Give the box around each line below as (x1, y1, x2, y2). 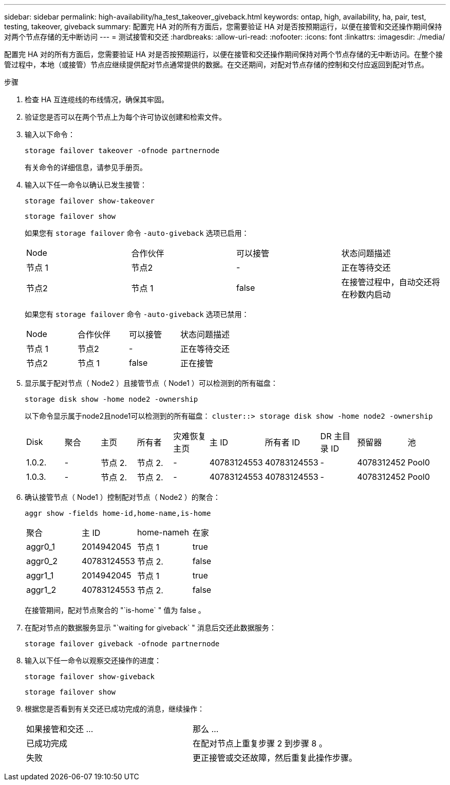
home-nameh (137, 527, 189, 537)
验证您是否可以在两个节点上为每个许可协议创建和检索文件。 (25, 113, 226, 121)
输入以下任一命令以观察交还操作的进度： (25, 656, 161, 665)
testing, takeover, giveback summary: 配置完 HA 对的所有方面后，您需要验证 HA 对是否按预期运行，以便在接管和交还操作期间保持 (4, 22, 442, 31)
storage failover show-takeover (25, 197, 155, 205)
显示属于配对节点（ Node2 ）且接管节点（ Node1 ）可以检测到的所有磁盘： (25, 379, 278, 387)
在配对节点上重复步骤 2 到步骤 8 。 (193, 738, 327, 749)
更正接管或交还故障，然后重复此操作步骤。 (193, 753, 358, 763)
